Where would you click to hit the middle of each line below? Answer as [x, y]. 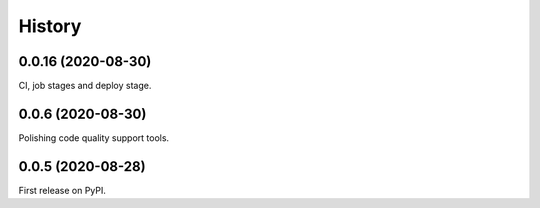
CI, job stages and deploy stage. [85, 86]
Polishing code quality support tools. [94, 137]
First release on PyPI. [62, 190]
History [50, 26]
